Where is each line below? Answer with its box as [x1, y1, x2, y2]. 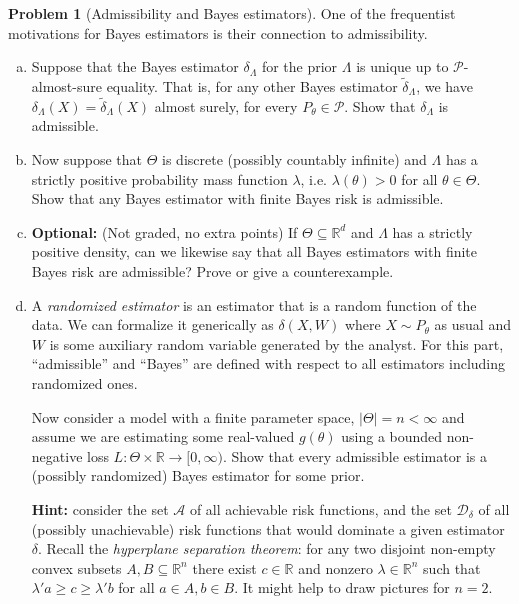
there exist [192, 557, 257, 578]
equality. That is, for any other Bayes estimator [106, 76, 398, 96]
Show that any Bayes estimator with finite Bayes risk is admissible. [31, 188, 444, 209]
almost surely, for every [154, 95, 298, 116]
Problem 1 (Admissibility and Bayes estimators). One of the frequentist [8, 3, 456, 23]
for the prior [261, 56, 338, 77]
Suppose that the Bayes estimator [31, 56, 239, 77]
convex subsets [31, 557, 122, 578]
